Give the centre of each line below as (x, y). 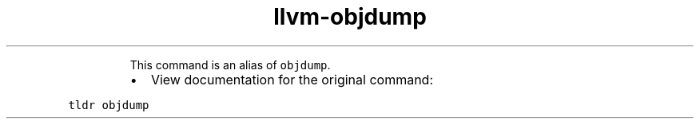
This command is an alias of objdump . (230, 64)
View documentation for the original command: (292, 79)
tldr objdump (109, 105)
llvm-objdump (350, 17)
